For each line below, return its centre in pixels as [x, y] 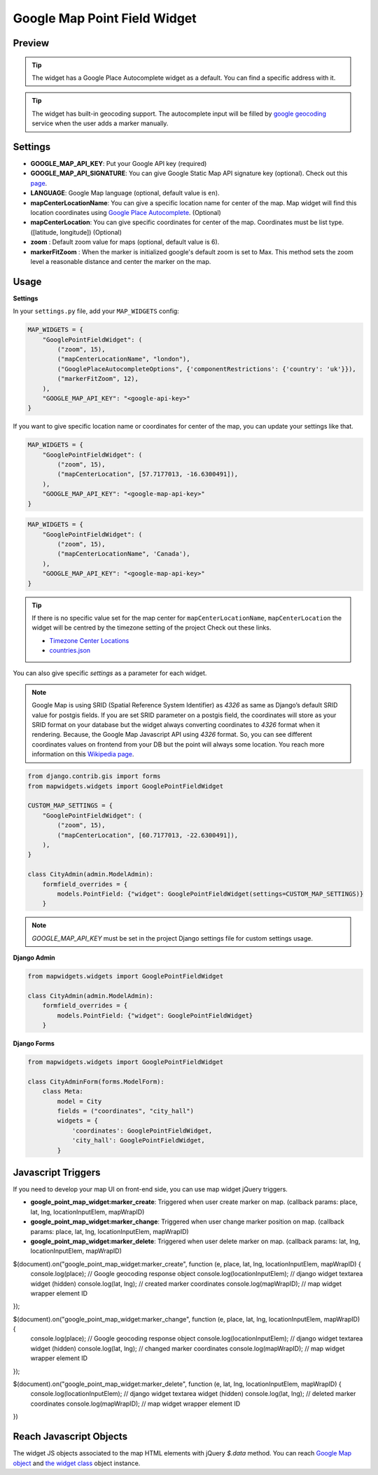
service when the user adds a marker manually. [100, 123]
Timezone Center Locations [89, 640]
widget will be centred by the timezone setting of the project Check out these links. [152, 628]
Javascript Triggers [57, 1172]
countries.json [70, 651]
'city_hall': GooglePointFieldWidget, [139, 1141]
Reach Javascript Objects [70, 1437]
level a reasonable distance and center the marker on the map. [121, 261]
